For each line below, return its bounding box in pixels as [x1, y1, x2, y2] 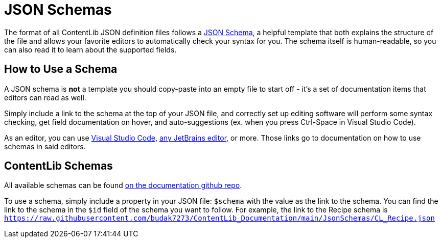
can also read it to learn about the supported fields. [4, 45, 177, 54]
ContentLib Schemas [4, 159, 113, 173]
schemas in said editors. [4, 142, 86, 151]
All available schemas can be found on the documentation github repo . [4, 181, 242, 190]
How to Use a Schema [4, 63, 118, 76]
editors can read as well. [4, 93, 86, 102]
